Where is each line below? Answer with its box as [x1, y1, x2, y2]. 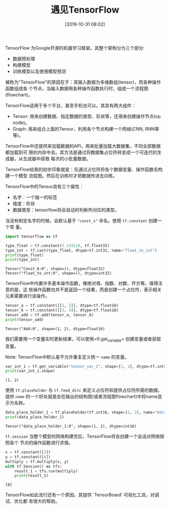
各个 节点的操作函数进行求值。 [9, 440, 73, 446]
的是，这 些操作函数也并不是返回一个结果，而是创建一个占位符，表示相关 [9, 286, 162, 293]
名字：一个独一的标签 [12, 194, 57, 200]
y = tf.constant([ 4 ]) [5, 454, 51, 459]
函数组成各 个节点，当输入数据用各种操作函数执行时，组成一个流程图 [5, 85, 148, 91]
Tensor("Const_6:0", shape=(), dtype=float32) [5, 266, 105, 272]
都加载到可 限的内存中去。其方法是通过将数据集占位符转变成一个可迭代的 [5, 149, 157, 155]
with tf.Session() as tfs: [5, 463, 62, 469]
